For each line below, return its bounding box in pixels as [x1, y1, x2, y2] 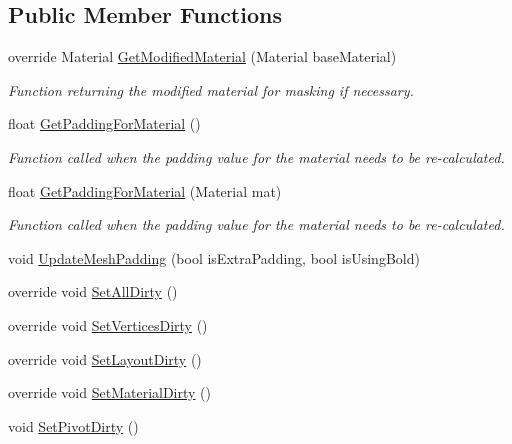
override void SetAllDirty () [8, 281, 178, 302]
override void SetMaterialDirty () [8, 382, 212, 403]
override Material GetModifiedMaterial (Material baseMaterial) [8, 46, 397, 67]
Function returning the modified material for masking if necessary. [8, 79, 414, 100]
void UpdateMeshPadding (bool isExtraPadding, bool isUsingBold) [8, 247, 420, 268]
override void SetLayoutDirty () [8, 348, 202, 369]
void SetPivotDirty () [8, 415, 139, 436]
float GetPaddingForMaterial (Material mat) [8, 180, 282, 201]
